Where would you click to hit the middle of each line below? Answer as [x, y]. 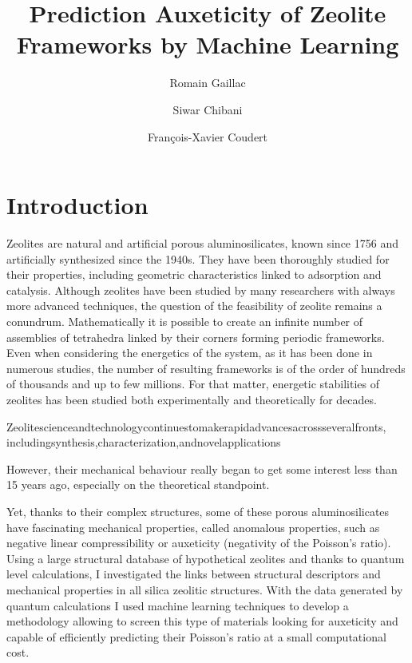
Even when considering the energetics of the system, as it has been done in [190, 353]
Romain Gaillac [208, 83]
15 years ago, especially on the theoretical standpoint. [138, 484]
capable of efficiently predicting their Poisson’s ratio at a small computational [196, 636]
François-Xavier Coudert [208, 136]
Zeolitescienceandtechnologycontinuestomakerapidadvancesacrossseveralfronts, [196, 426]
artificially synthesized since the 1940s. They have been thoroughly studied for [198, 258]
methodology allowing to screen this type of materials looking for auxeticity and [202, 621]
